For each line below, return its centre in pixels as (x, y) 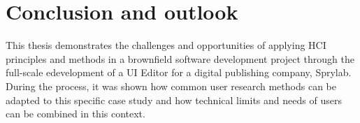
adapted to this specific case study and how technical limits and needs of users (174, 100)
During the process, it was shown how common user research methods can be (171, 86)
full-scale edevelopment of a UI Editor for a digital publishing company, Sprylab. (179, 72)
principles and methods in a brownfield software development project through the (180, 58)
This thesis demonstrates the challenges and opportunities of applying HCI (166, 45)
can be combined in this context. (75, 114)
